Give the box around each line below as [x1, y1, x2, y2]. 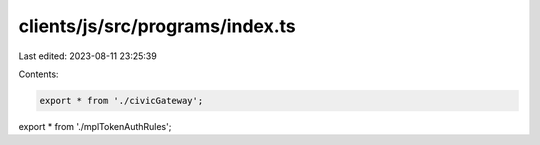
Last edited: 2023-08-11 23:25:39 [18, 50, 157, 62]
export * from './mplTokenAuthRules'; [18, 120, 172, 132]
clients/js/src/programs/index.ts [18, 15, 296, 37]
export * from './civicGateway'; [39, 95, 204, 106]
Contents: [18, 68, 59, 80]
